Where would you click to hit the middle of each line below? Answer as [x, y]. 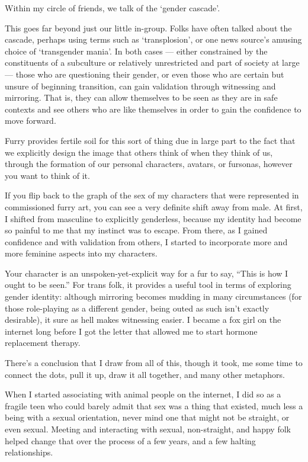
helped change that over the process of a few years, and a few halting [130, 440]
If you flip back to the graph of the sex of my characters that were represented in [152, 195]
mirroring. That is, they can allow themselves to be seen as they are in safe [141, 97]
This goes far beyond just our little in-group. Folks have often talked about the [148, 28]
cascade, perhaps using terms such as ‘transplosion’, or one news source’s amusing [153, 39]
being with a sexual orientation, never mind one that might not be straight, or [147, 417]
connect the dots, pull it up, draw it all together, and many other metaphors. [145, 374]
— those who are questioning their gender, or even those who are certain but [145, 74]
